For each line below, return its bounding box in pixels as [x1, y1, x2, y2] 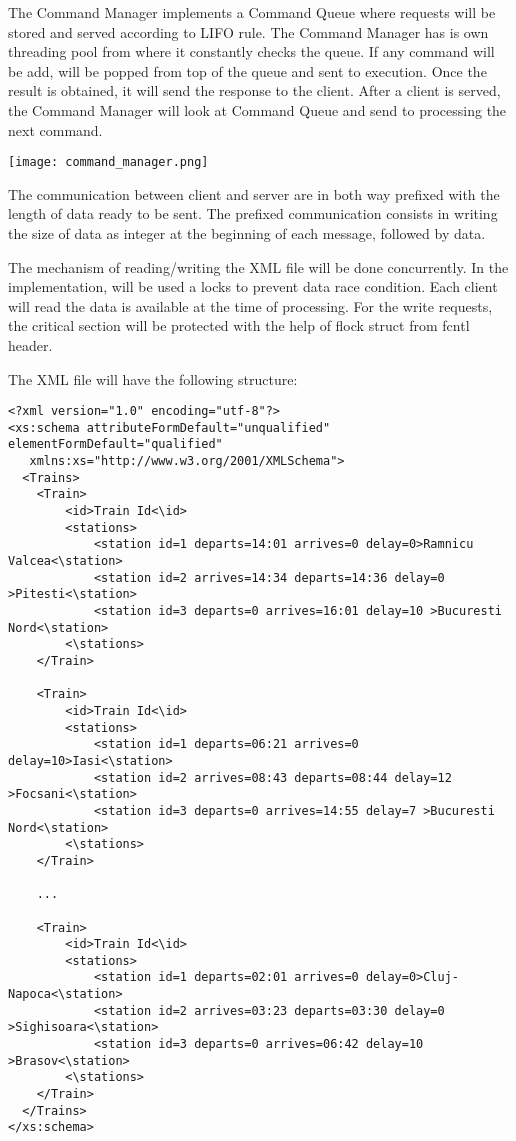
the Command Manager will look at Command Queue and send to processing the [8, 99, 507, 120]
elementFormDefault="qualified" [8, 437, 223, 452]
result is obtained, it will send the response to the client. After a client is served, [8, 80, 501, 101]
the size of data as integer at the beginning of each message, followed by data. [8, 223, 486, 243]
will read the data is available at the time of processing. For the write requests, [8, 295, 493, 316]
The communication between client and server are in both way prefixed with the [8, 183, 500, 204]
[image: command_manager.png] [8, 155, 209, 170]
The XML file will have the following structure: [8, 368, 298, 389]
